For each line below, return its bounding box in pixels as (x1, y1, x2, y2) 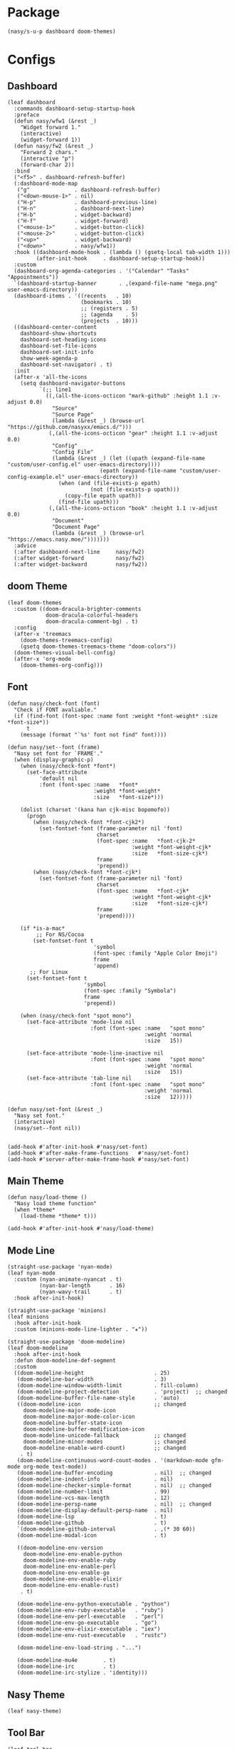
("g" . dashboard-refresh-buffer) (16, 186, 161, 193)
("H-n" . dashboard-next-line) (16, 205, 144, 212)
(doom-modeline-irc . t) (16, 1663, 116, 1671)
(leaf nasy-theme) (7, 1708, 62, 1715)
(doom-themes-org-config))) (20, 661, 103, 669)
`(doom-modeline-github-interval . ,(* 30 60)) (16, 1526, 196, 1533)
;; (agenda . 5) (80, 311, 139, 318)
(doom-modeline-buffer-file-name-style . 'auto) (16, 1394, 180, 1402)
